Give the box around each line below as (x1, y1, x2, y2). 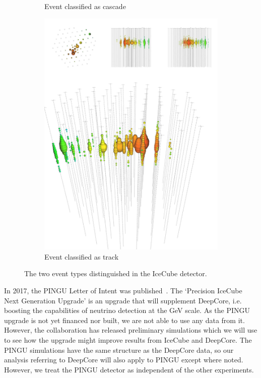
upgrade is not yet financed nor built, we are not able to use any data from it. (4, 314, 245, 325)
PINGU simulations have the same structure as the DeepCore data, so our (4, 344, 234, 355)
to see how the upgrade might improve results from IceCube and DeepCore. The (4, 335, 252, 345)
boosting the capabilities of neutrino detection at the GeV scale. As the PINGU (4, 305, 250, 316)
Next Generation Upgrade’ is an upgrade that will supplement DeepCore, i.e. (4, 295, 242, 305)
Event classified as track (44, 251, 119, 262)
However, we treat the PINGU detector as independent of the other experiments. (4, 364, 254, 374)
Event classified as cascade (44, 1, 126, 11)
